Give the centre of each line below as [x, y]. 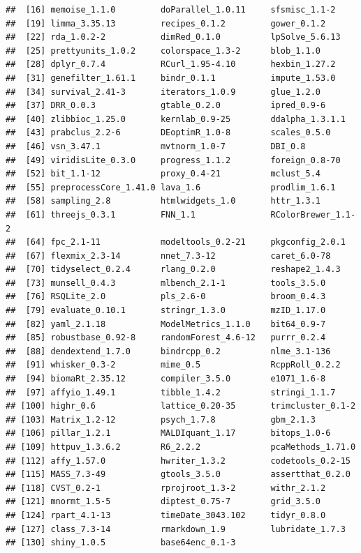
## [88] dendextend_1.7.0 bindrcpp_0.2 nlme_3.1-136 [168, 351]
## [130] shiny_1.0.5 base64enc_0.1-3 [121, 543]
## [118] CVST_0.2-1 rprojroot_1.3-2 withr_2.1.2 [166, 488]
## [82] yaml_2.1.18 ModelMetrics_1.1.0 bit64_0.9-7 [166, 324]
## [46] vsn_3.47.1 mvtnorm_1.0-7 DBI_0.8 [156, 146]
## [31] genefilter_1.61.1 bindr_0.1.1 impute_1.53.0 [171, 78]
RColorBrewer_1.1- [313, 214]
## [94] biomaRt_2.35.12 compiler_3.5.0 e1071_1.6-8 [166, 379]
